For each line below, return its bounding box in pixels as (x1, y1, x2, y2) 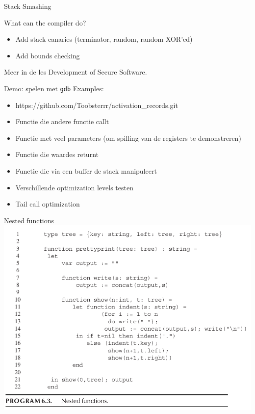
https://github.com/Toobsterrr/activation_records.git (15, 100, 178, 110)
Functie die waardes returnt (15, 149, 99, 159)
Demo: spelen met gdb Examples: (4, 83, 104, 93)
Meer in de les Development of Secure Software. (4, 67, 147, 77)
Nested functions (4, 215, 54, 225)
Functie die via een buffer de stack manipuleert (15, 166, 157, 176)
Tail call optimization (15, 199, 80, 209)
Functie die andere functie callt (15, 116, 109, 127)
